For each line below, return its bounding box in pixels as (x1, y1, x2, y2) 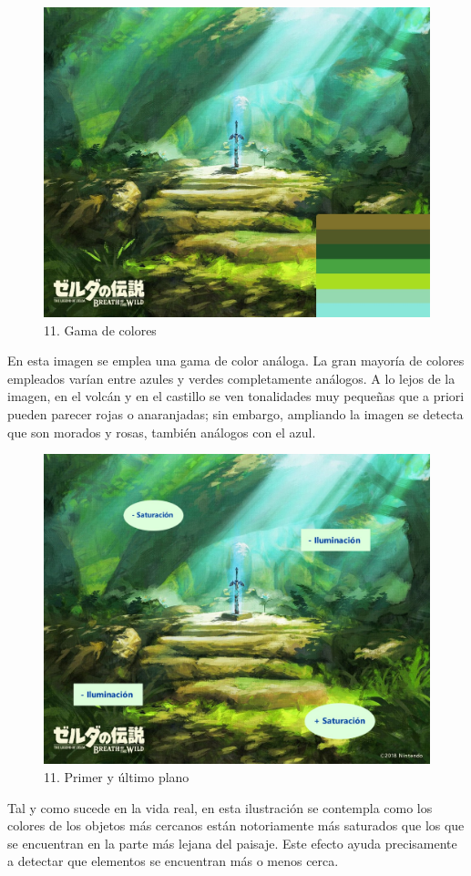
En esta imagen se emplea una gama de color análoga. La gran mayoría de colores (7, 351, 465, 370)
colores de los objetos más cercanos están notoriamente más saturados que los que (7, 816, 465, 835)
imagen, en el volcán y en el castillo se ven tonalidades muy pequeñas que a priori (7, 386, 465, 406)
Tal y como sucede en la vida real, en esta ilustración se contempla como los (7, 798, 433, 817)
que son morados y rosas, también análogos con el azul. (7, 422, 316, 441)
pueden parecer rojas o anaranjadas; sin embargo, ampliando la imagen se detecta (7, 404, 464, 423)
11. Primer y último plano (44, 768, 189, 787)
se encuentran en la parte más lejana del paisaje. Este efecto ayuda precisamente (7, 833, 457, 852)
